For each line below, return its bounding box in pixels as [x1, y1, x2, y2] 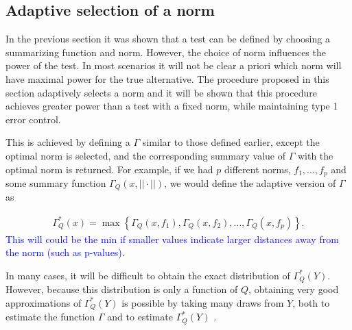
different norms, [224, 162, 291, 176]
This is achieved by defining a [5, 135, 130, 149]
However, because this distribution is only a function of [5, 282, 238, 296]
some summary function [5, 176, 106, 190]
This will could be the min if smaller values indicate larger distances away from [5, 231, 339, 246]
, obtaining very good [248, 282, 339, 296]
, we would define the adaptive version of [164, 176, 336, 190]
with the [297, 148, 333, 162]
